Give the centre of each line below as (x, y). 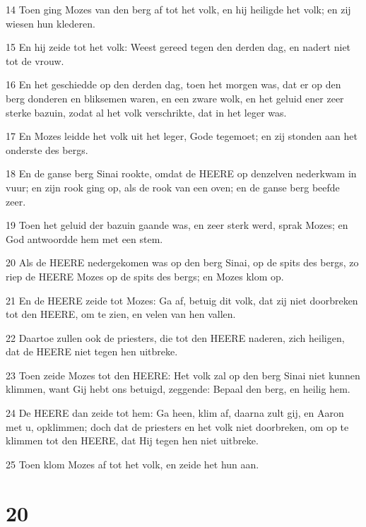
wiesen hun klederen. (51, 23)
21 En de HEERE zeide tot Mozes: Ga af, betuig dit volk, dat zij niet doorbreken (182, 300)
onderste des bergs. (47, 149)
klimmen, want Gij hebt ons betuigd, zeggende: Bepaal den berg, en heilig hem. (178, 389)
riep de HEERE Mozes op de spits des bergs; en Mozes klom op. (145, 276)
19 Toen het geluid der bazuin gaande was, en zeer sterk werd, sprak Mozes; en (177, 225)
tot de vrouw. (35, 60)
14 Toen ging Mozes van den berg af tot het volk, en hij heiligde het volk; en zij (178, 9)
